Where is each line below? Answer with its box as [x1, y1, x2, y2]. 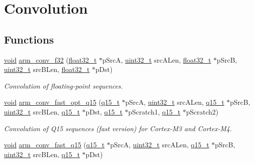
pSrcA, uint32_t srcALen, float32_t [102, 54, 211, 65]
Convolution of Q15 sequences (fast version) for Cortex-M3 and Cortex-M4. [4, 123, 232, 133]
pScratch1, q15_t [128, 106, 180, 116]
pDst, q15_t [85, 106, 123, 116]
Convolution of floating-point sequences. [4, 80, 123, 91]
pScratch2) [186, 106, 219, 116]
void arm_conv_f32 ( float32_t [4, 54, 97, 65]
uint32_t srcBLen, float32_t [4, 64, 90, 74]
